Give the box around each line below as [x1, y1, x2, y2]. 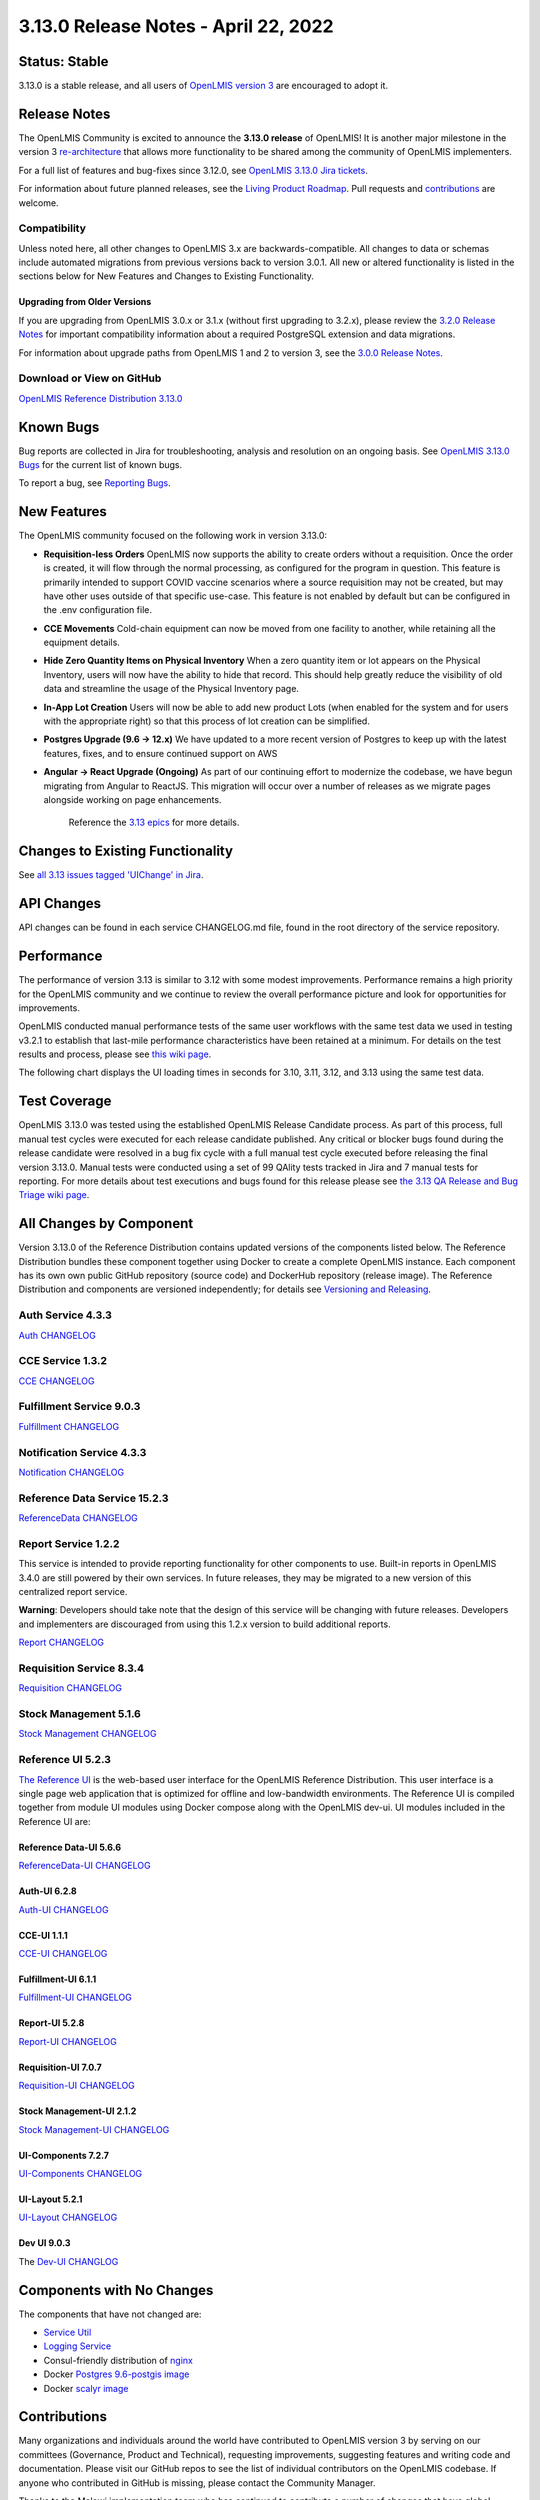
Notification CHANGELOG [18, 1466, 125, 1478]
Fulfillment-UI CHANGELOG [18, 1991, 132, 2004]
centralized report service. [18, 1586, 128, 1598]
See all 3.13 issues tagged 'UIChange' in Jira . [18, 869, 204, 881]
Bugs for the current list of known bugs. [18, 459, 183, 471]
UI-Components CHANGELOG [18, 2167, 143, 2179]
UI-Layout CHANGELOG [18, 2211, 118, 2224]
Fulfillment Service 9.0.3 [18, 1400, 141, 1414]
